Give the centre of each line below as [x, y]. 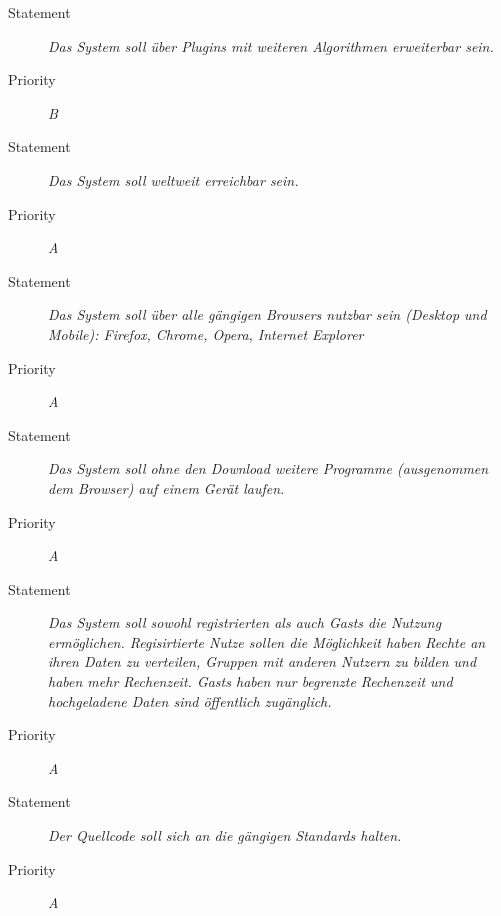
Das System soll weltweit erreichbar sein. [173, 179]
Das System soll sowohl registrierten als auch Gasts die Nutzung [245, 622]
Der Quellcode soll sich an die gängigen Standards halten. [225, 835]
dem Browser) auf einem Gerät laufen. [166, 487]
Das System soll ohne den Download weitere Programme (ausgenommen [268, 468]
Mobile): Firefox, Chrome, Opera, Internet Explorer [206, 333]
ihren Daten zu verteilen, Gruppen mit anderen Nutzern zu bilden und [262, 661]
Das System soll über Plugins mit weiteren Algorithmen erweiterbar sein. [271, 45]
